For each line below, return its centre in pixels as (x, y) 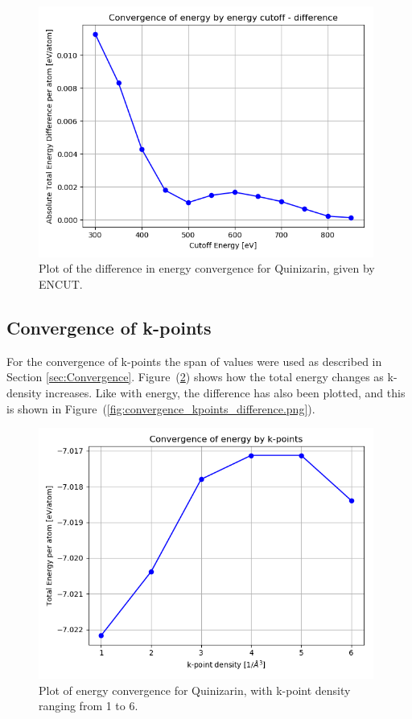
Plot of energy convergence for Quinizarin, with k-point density (195, 690)
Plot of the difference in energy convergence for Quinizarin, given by (207, 268)
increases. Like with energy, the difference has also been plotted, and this (225, 392)
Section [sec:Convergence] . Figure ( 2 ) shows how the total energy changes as (195, 377)
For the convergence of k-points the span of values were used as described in (194, 361)
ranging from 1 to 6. (89, 706)
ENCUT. (61, 283)
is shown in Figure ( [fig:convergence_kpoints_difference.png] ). (161, 408)
